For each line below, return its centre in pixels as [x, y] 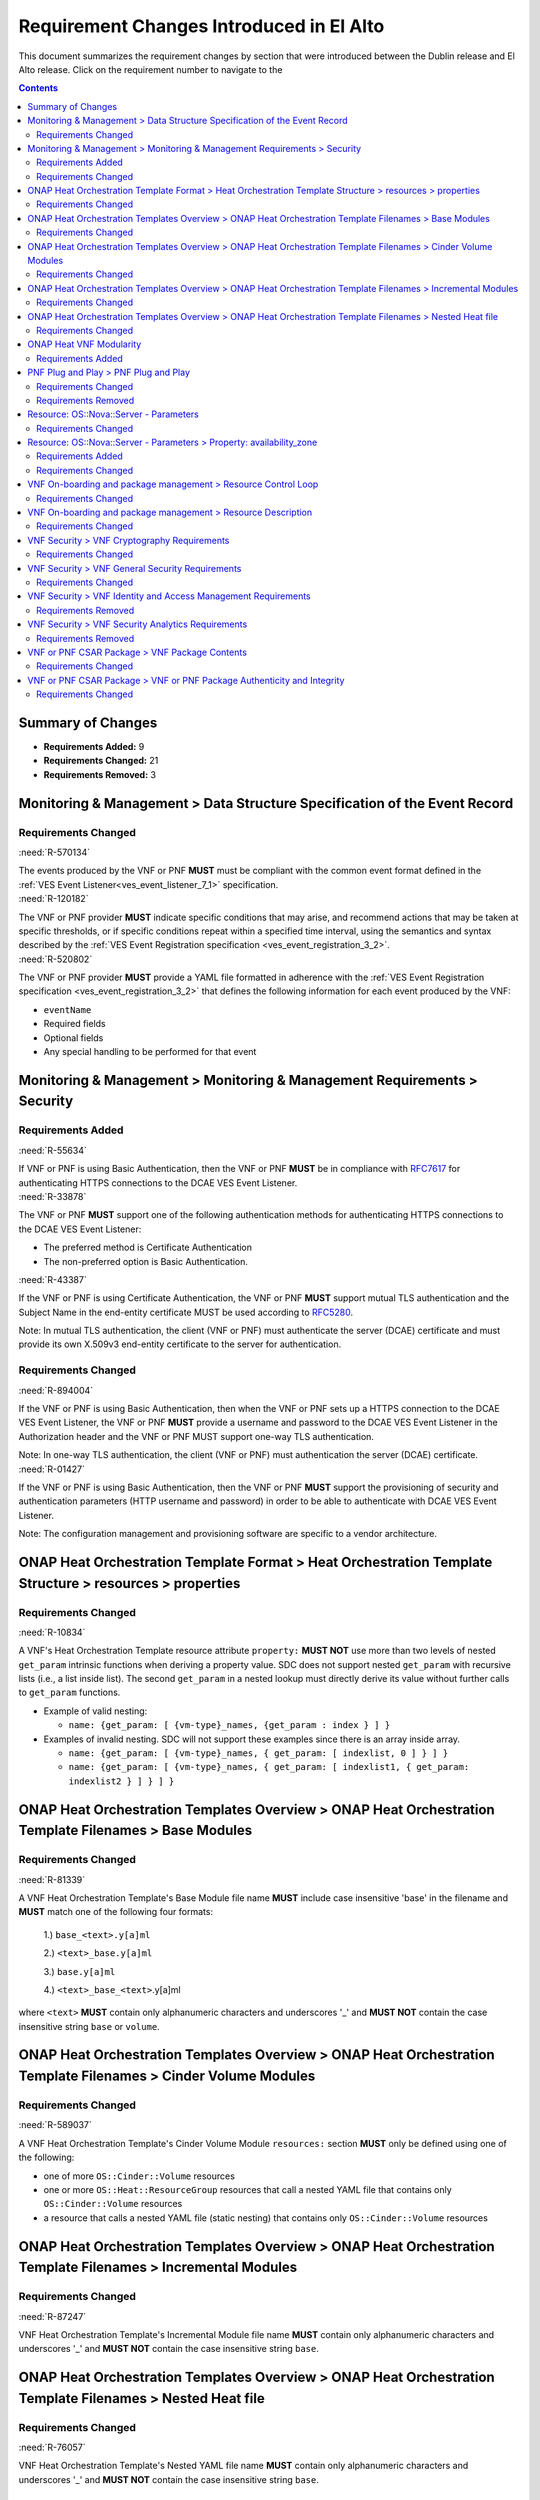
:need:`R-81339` [52, 1879]
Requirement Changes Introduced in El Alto [201, 26]
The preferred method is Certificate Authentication [148, 1247]
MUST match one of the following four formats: [116, 1912]
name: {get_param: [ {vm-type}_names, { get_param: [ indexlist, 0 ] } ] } [258, 1753]
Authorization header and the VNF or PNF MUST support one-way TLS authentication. [196, 1436]
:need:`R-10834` [52, 1632]
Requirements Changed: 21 [101, 761]
